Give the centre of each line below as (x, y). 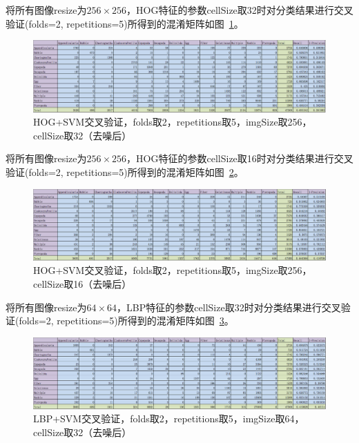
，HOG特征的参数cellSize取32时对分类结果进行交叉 (240, 10)
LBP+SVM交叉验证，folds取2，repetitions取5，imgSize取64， (169, 419)
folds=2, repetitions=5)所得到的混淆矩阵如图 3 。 (126, 321)
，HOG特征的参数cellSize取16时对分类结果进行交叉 (240, 158)
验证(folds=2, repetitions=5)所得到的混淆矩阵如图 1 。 (125, 23)
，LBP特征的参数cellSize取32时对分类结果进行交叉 (229, 307)
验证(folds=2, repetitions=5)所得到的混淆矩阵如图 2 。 (125, 171)
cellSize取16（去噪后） (83, 284)
